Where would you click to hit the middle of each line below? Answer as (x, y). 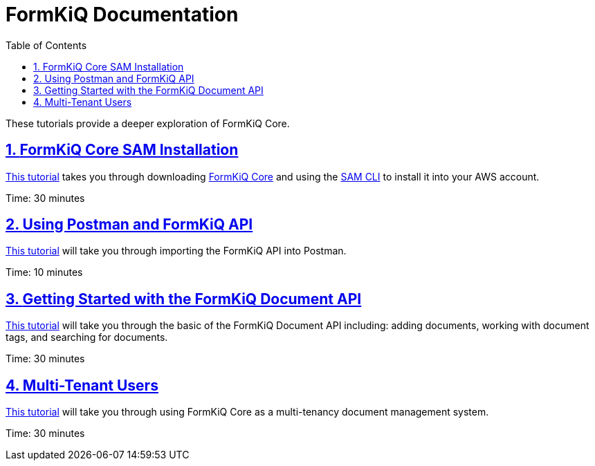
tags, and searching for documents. (87, 337)
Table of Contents (46, 45)
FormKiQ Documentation (122, 15)
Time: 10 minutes (44, 272)
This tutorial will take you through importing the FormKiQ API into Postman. (176, 251)
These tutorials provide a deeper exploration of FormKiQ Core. (148, 123)
